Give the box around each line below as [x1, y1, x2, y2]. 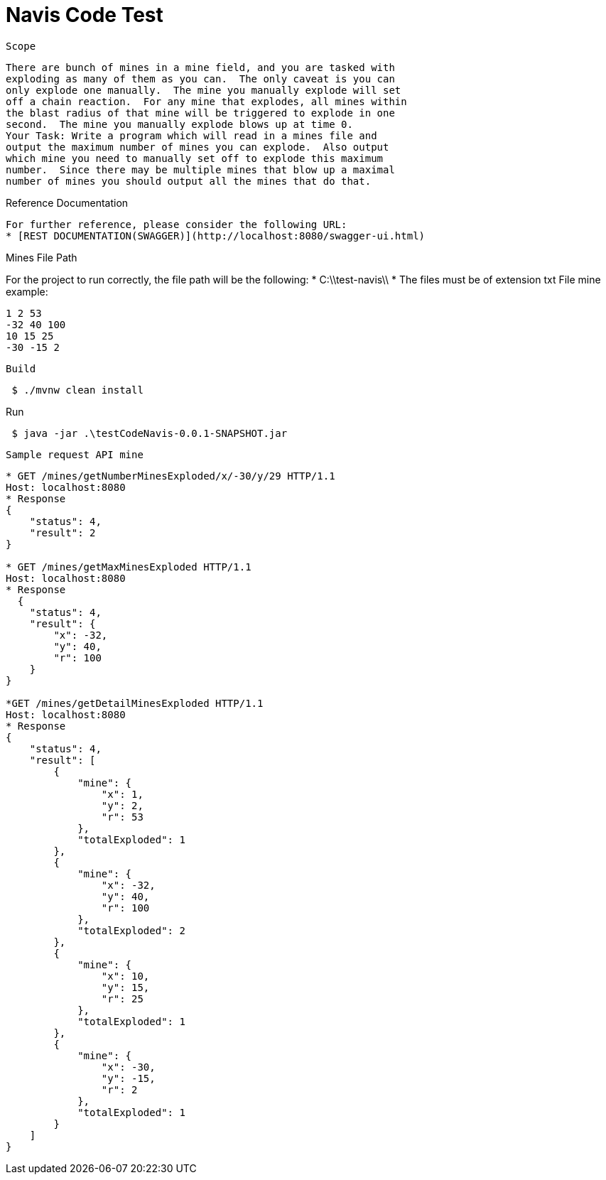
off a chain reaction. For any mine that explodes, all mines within [6, 95, 407, 107]
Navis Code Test [6, 3, 163, 27]
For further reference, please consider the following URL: [6, 218, 347, 230]
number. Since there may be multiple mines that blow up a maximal [6, 163, 395, 175]
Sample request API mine [6, 448, 144, 460]
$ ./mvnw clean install [11, 384, 144, 396]
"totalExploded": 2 [77, 924, 185, 936]
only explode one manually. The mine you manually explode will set [6, 84, 401, 96]
